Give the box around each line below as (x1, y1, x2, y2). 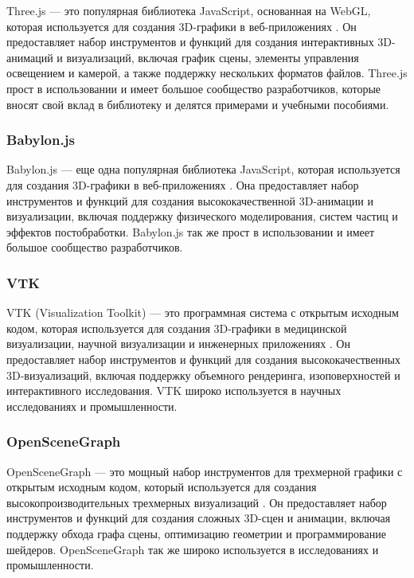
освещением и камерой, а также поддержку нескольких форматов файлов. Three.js (6, 64, 408, 81)
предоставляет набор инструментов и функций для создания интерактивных (6, 33, 374, 50)
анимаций (6, 49, 53, 65)
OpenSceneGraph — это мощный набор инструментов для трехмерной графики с (6, 463, 403, 479)
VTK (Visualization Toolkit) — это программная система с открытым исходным (6, 304, 399, 321)
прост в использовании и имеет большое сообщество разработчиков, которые (6, 80, 381, 96)
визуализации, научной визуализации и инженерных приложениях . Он (6, 335, 350, 352)
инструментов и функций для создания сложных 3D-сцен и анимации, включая (6, 510, 391, 526)
